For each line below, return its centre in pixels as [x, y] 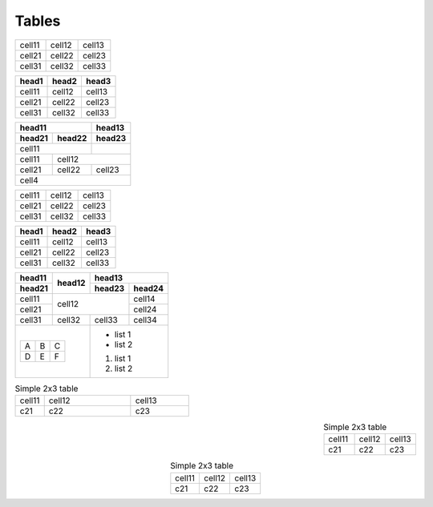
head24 [149, 288]
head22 [72, 138]
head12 [71, 283]
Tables [38, 21]
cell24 [145, 309]
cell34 [146, 320]
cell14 [144, 299]
